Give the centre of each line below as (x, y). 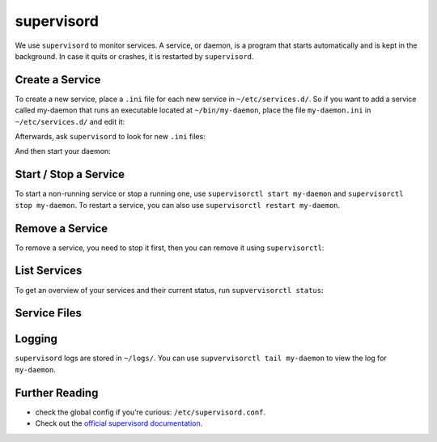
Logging (36, 339)
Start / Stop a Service (70, 174)
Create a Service (58, 80)
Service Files (49, 313)
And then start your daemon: (63, 151)
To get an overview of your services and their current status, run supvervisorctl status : (169, 290)
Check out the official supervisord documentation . (119, 423)
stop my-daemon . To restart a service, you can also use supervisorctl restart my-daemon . (178, 205)
